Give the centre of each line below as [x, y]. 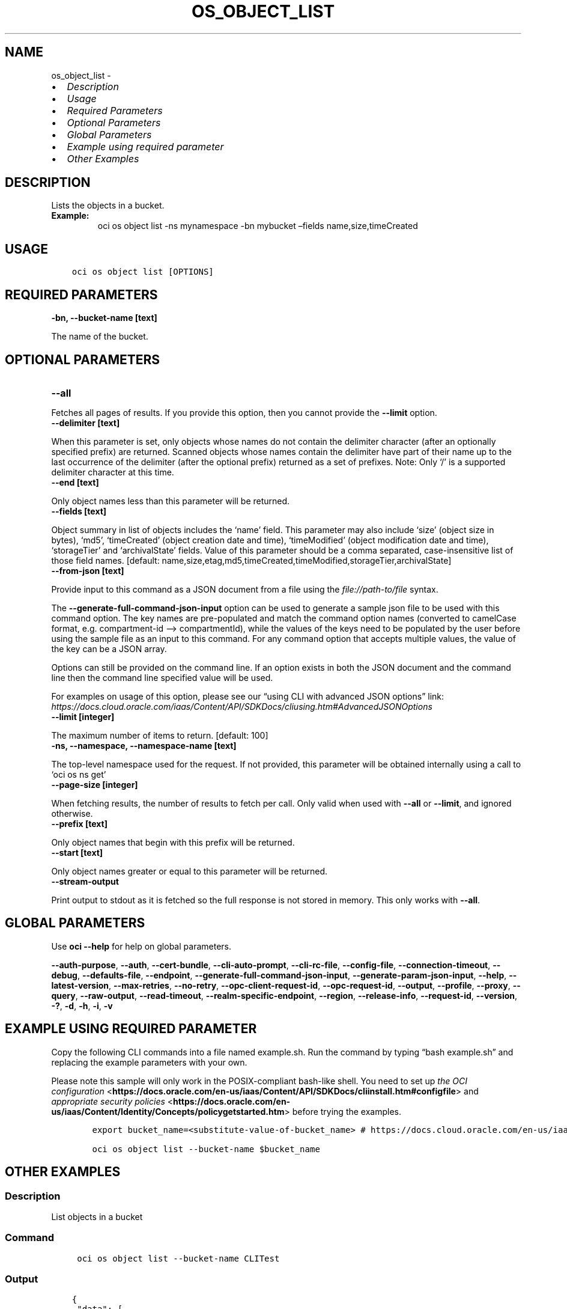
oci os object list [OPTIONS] [143, 272]
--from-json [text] [88, 570]
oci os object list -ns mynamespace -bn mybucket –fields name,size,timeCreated [258, 226]
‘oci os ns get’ [79, 774]
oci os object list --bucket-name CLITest [178, 1258]
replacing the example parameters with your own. [149, 1062]
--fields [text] [79, 511]
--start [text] [77, 852]
